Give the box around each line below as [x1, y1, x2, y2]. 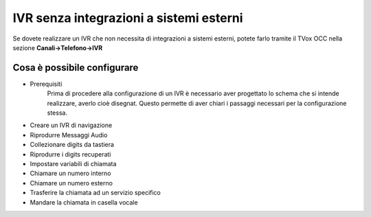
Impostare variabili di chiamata [30, 159, 117, 168]
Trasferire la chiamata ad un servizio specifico [30, 189, 161, 197]
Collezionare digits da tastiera [30, 141, 115, 149]
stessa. [47, 108, 68, 117]
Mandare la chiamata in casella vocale [30, 198, 138, 206]
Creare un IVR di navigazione [30, 121, 113, 130]
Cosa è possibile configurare [12, 62, 139, 73]
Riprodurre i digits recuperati [30, 150, 111, 158]
